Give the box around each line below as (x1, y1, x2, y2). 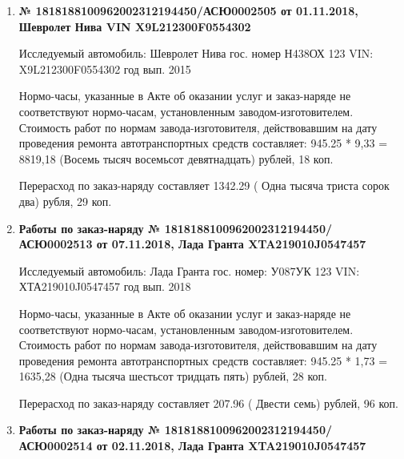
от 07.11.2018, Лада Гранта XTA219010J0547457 (96, 236, 366, 252)
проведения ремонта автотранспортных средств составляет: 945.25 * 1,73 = (18, 352, 388, 368)
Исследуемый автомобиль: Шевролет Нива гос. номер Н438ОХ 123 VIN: (18, 45, 374, 62)
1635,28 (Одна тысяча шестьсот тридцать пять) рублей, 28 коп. (18, 368, 327, 385)
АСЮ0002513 (18, 236, 93, 252)
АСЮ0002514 (18, 437, 93, 454)
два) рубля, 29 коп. (18, 192, 112, 209)
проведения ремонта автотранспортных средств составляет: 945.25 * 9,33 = (18, 135, 388, 151)
